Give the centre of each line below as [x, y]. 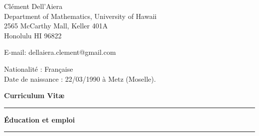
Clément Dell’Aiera [33, 6]
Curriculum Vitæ [34, 95]
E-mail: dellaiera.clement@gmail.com [60, 52]
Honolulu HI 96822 [33, 35]
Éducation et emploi [40, 119]
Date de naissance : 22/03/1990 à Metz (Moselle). [80, 78]
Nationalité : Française [39, 68]
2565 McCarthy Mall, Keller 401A [56, 26]
